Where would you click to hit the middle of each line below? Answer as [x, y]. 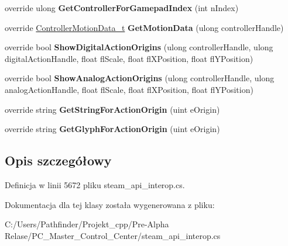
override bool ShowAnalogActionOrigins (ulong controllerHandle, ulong [140, 78]
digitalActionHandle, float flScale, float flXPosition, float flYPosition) [129, 58]
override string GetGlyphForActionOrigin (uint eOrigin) [112, 129]
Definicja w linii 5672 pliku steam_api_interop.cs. [95, 184]
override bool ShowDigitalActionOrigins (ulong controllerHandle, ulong [139, 47]
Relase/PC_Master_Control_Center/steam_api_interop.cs [113, 235]
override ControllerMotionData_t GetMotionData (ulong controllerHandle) [144, 27]
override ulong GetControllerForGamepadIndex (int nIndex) [122, 8]
